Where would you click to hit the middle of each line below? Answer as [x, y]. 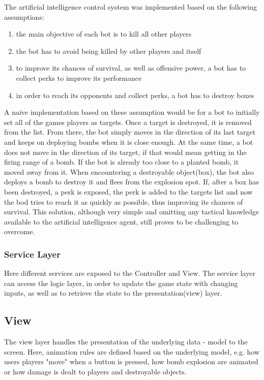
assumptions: [24, 17]
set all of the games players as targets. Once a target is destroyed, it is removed [128, 122]
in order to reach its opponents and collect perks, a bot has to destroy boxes [135, 95]
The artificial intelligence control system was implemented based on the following [130, 7]
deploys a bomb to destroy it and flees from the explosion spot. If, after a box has [132, 182]
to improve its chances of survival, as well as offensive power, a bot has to [131, 68]
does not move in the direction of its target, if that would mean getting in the [125, 152]
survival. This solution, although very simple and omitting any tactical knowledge [131, 212]
